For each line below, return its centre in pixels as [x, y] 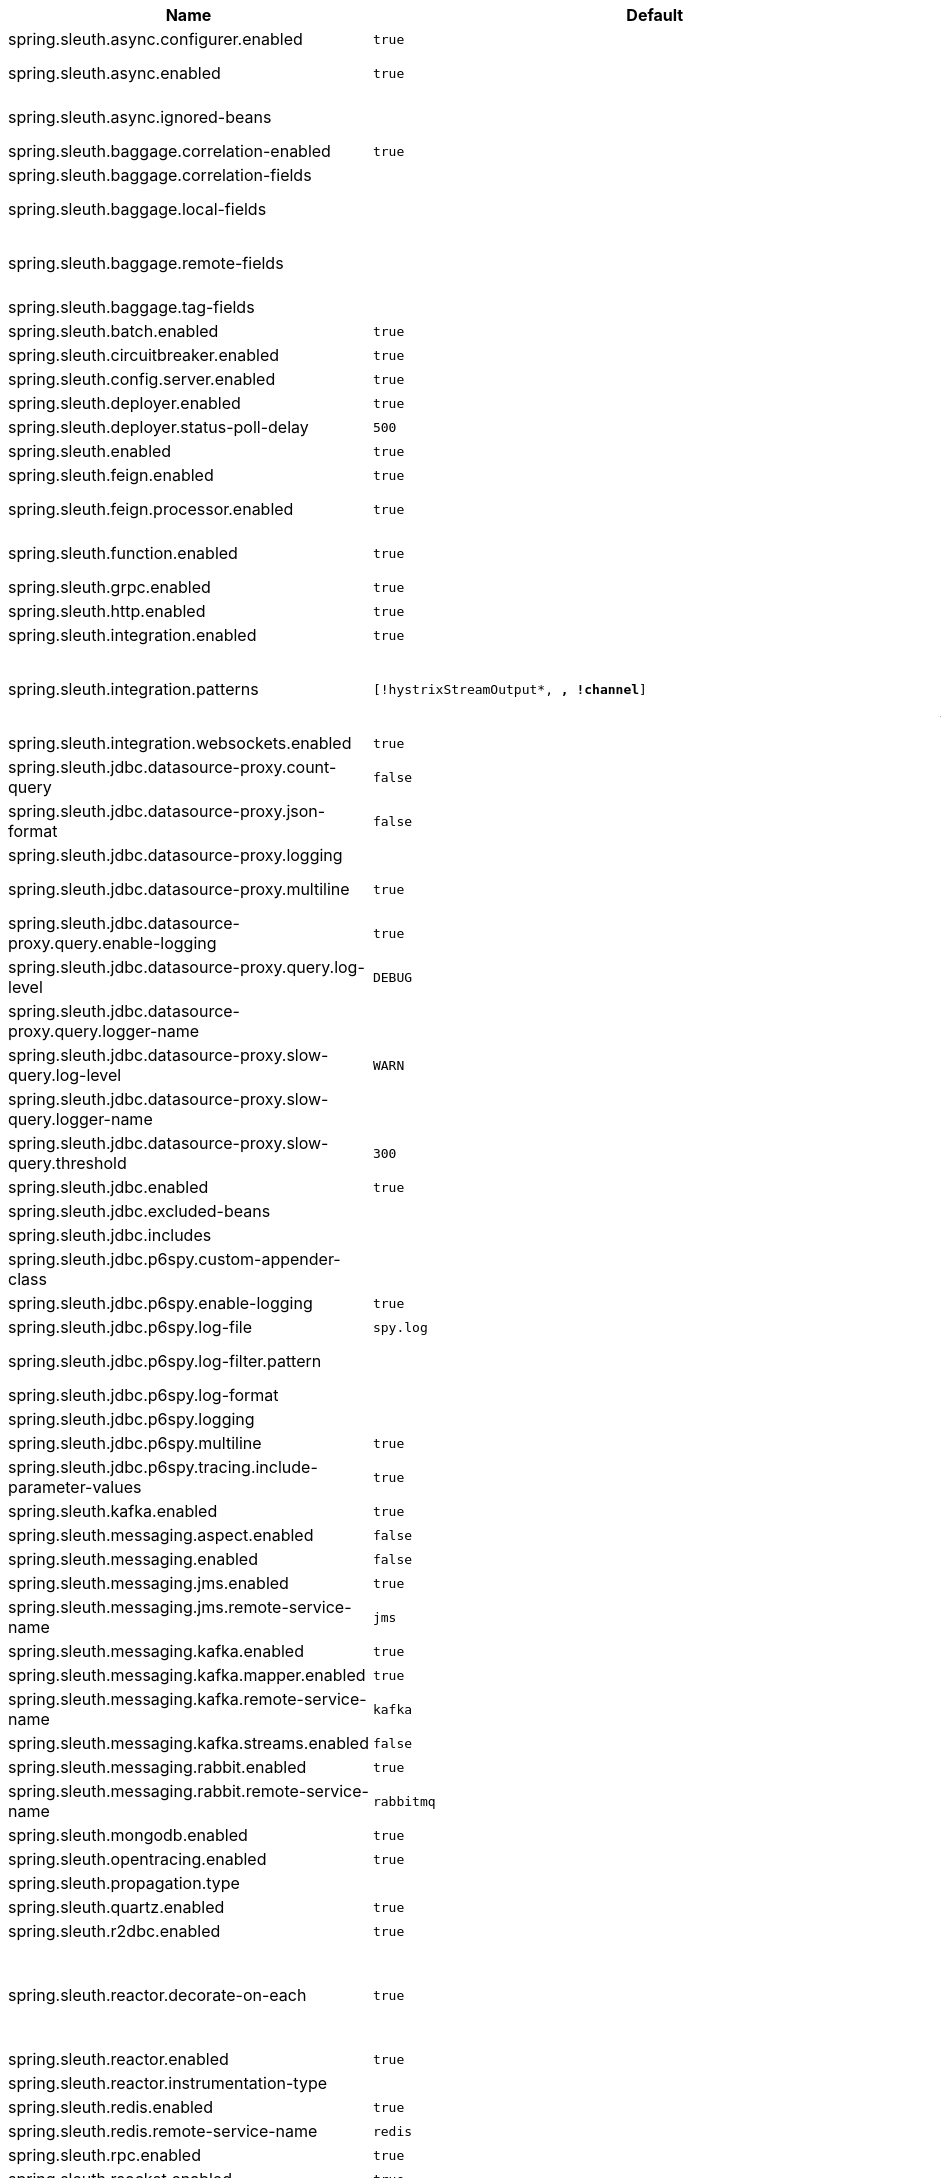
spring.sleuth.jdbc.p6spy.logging [131, 1419]
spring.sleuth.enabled [90, 451]
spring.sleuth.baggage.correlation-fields [160, 175]
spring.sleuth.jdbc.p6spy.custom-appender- [174, 1259]
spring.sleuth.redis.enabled [110, 2107]
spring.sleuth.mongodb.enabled [128, 1835]
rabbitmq [404, 1801]
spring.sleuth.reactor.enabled [118, 2059]
